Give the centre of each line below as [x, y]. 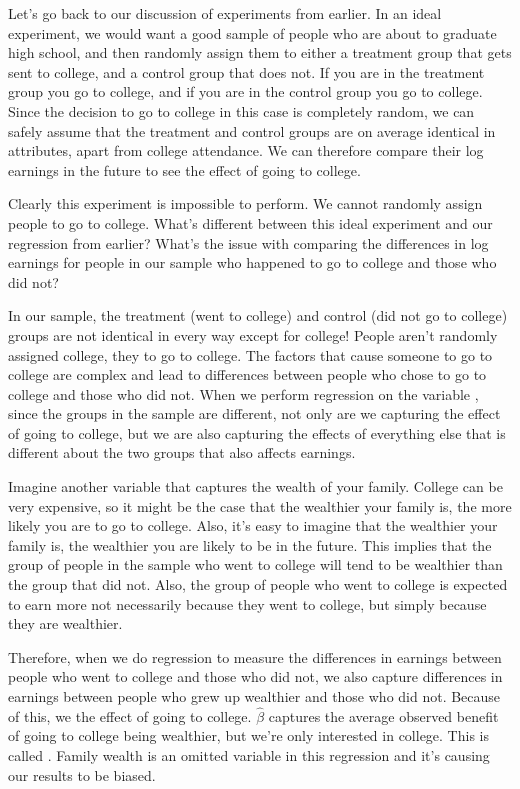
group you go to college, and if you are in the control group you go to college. [245, 91]
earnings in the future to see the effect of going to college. [184, 169]
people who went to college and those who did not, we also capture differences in [255, 676]
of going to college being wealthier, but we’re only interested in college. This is [248, 735]
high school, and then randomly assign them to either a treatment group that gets [260, 52]
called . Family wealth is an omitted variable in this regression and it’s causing [249, 755]
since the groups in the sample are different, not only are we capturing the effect [254, 413]
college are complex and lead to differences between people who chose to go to [247, 374]
